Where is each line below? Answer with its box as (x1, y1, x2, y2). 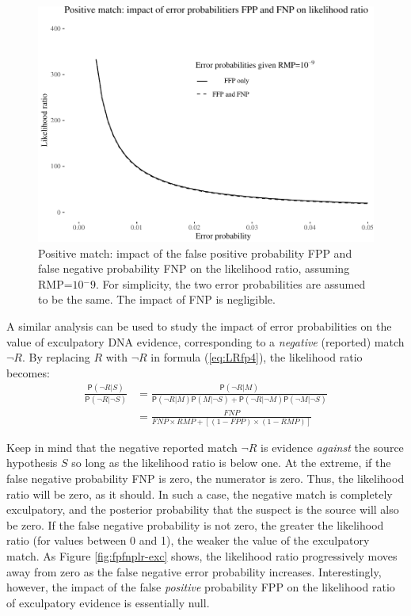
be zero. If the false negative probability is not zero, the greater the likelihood (6, 516, 384, 533)
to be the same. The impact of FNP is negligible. (38, 291, 276, 308)
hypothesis (6, 454, 58, 471)
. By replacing (21, 349, 90, 365)
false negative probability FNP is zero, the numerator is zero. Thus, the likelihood (6, 470, 405, 487)
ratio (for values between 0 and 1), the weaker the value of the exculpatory (6, 532, 370, 549)
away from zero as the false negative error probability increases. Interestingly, (6, 563, 382, 580)
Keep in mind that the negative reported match (6, 438, 238, 455)
